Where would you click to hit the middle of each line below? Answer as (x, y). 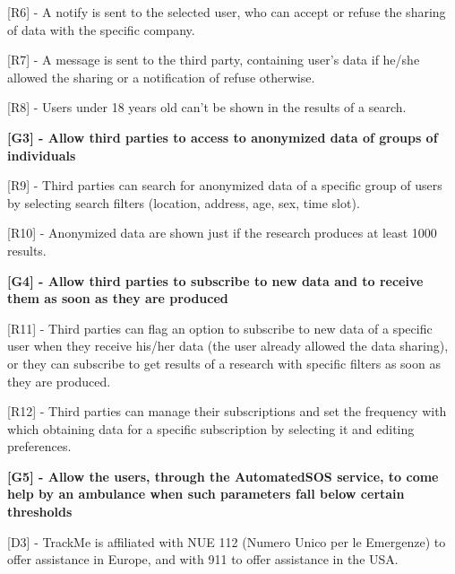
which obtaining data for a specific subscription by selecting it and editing (211, 428)
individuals (42, 155)
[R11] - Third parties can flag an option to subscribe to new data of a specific (220, 328)
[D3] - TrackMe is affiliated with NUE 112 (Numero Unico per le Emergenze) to (227, 541)
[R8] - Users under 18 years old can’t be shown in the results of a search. (207, 107)
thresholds (40, 512)
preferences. (39, 446)
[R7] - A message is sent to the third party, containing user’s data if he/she (214, 60)
